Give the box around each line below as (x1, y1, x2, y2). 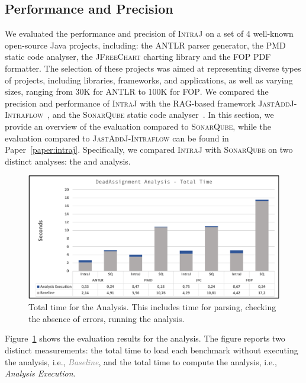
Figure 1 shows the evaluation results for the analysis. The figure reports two (5, 332, 285, 345)
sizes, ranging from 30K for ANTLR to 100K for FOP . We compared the (5, 85, 269, 98)
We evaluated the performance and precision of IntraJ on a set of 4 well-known (5, 27, 294, 40)
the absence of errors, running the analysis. (28, 312, 185, 324)
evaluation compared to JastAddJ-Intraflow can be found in (5, 131, 229, 144)
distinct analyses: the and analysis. (5, 155, 131, 167)
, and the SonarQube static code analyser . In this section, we (47, 108, 274, 121)
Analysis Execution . (5, 367, 76, 379)
